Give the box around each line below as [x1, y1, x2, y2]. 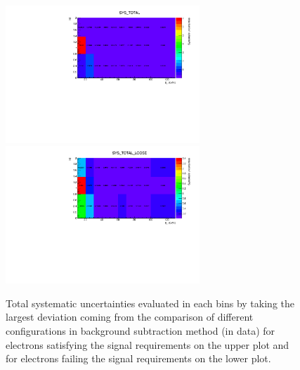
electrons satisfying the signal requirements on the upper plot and [6, 337, 289, 352]
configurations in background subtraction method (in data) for [6, 323, 275, 338]
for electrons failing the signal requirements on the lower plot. [6, 351, 271, 366]
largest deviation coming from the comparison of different [6, 309, 254, 324]
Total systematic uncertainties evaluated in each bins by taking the [6, 295, 294, 310]
